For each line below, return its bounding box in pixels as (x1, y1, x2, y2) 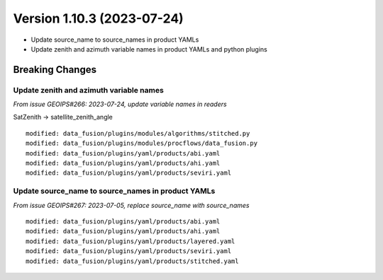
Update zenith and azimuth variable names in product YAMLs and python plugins (30, 45, 267, 53)
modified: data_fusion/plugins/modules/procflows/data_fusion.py (26, 139, 258, 148)
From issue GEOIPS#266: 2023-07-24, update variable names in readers (13, 100, 227, 109)
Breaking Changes (13, 64, 97, 76)
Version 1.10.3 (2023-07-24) (13, 11, 184, 26)
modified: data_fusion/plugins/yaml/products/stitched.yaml (26, 257, 239, 265)
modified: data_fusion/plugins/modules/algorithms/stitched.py (26, 129, 250, 137)
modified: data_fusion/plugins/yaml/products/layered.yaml (26, 237, 235, 245)
